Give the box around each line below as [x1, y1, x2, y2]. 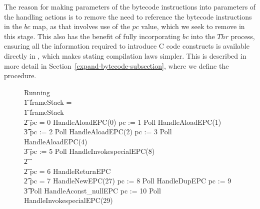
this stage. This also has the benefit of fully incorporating [4, 31, 180, 41]
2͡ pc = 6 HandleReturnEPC [24, 165, 111, 176]
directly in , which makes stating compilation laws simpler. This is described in [4, 50, 246, 61]
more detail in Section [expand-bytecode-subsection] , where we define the [4, 60, 229, 71]
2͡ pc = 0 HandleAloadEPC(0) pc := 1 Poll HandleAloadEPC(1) [24, 116, 221, 127]
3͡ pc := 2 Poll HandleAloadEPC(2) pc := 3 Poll [24, 126, 172, 137]
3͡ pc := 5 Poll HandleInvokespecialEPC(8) [24, 146, 155, 156]
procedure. [4, 70, 36, 81]
